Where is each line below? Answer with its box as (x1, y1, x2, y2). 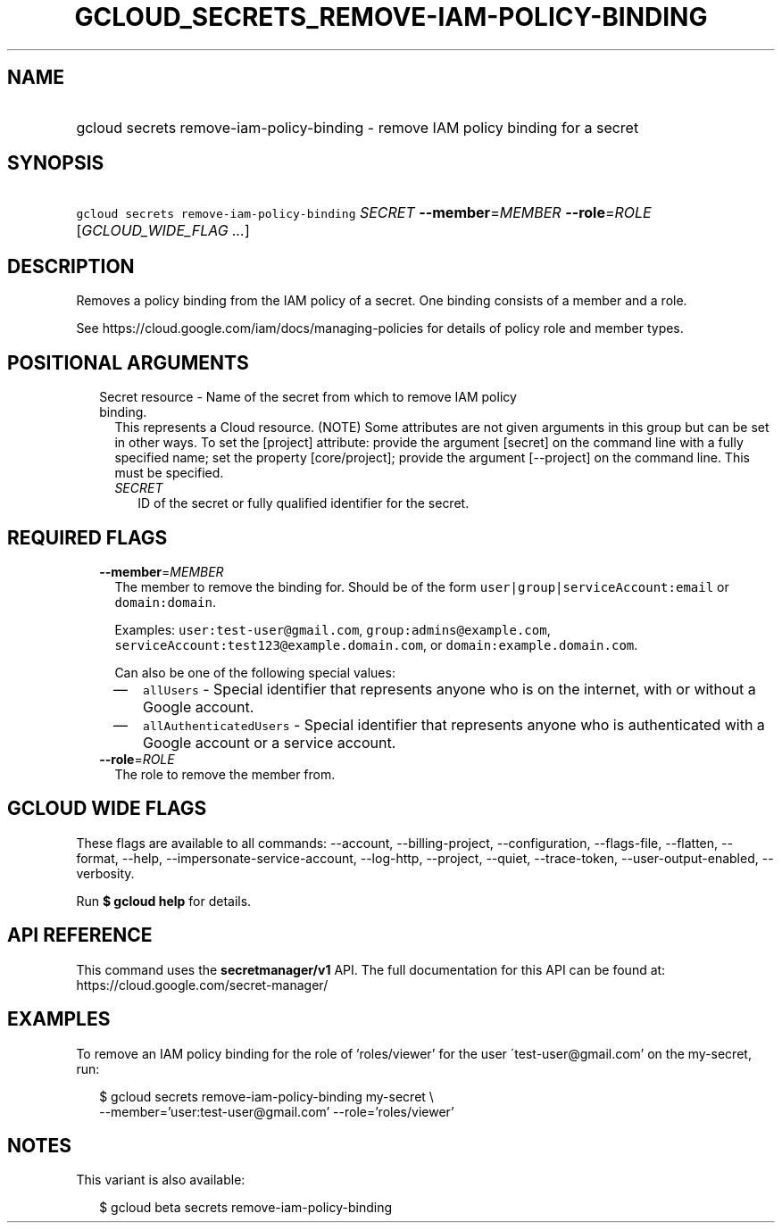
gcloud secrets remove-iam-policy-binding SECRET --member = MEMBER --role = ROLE (76, 204, 652, 222)
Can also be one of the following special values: (114, 664, 395, 680)
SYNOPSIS (7, 152, 104, 175)
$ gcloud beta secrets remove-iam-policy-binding (99, 1200, 392, 1216)
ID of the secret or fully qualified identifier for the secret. (137, 495, 470, 511)
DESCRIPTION (7, 254, 135, 278)
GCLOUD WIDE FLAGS (7, 797, 207, 820)
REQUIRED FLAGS (7, 526, 168, 549)
